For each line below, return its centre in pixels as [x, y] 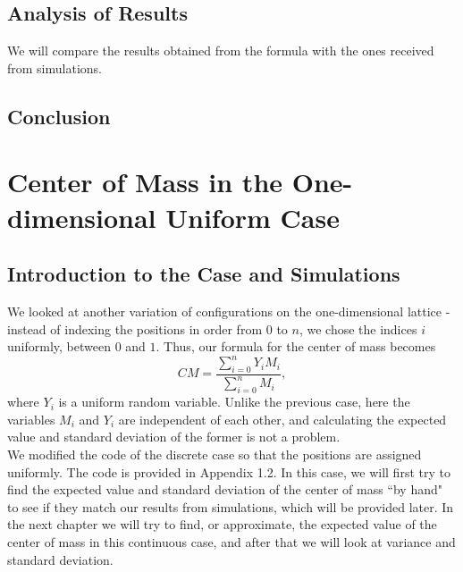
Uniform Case [253, 217]
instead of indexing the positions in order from [135, 328]
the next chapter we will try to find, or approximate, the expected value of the [222, 524]
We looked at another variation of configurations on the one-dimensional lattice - [229, 311]
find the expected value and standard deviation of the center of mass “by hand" [225, 489]
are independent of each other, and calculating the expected [282, 419]
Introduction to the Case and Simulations [204, 274]
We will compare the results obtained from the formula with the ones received [221, 50]
